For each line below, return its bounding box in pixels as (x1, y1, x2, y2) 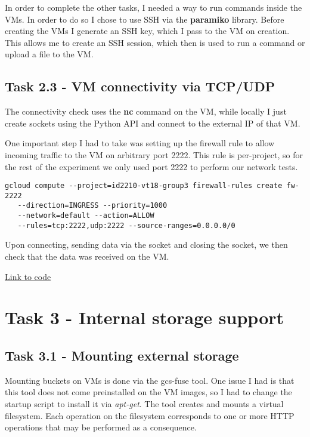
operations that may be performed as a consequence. (5, 421, 197, 433)
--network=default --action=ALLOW (17, 211, 154, 220)
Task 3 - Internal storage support (5, 305, 284, 330)
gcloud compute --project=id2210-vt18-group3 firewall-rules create (5, 181, 283, 190)
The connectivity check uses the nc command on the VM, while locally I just (5, 105, 287, 118)
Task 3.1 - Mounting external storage (5, 346, 239, 364)
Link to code (5, 270, 51, 282)
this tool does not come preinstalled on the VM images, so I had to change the (5, 386, 292, 398)
